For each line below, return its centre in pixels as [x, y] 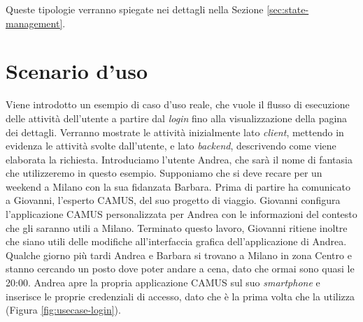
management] [34, 23]
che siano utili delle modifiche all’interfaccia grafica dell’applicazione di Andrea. [176, 241]
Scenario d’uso [77, 71]
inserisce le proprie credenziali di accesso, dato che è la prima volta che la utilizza [180, 296]
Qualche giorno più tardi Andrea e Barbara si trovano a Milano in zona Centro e [179, 255]
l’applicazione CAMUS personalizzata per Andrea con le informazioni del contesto [181, 214]
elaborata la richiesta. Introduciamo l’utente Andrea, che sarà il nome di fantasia [179, 159]
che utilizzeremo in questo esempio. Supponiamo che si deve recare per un [164, 173]
